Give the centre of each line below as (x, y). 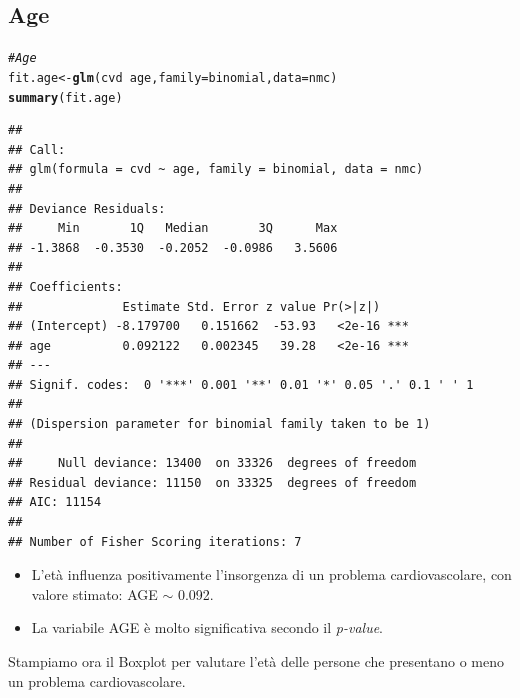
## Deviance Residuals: (87, 208)
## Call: (37, 149)
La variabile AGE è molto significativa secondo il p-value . (207, 627)
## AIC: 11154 (55, 502)
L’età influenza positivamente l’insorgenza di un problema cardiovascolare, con (271, 574)
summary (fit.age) (65, 97)
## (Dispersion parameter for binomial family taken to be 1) (219, 424)
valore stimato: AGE (94, 593)
